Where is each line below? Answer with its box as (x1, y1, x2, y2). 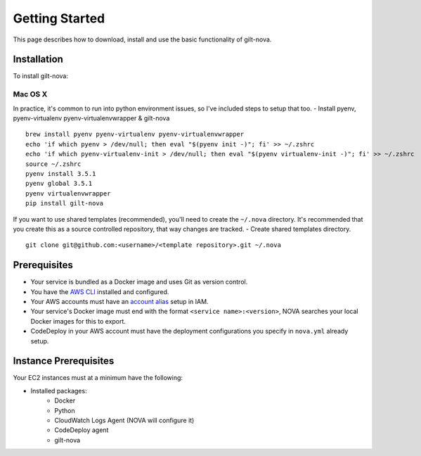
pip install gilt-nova (25, 199, 104, 208)
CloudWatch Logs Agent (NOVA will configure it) (54, 416, 195, 424)
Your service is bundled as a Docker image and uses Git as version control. (30, 278, 248, 286)
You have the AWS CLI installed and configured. (30, 287, 169, 296)
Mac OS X (13, 89, 48, 99)
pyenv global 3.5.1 (25, 179, 93, 188)
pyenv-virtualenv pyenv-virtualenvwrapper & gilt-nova (13, 113, 170, 122)
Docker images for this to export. (30, 317, 127, 325)
